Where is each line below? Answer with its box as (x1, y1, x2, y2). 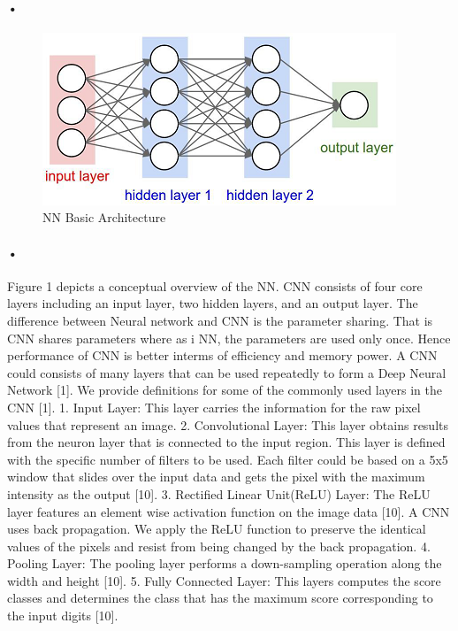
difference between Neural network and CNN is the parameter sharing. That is (7, 311, 433, 329)
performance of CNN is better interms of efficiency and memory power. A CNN (7, 346, 438, 365)
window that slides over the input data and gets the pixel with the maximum (7, 467, 425, 486)
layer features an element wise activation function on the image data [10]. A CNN (7, 502, 450, 520)
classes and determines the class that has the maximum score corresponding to (7, 589, 433, 607)
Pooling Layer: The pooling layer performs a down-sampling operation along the (7, 554, 442, 573)
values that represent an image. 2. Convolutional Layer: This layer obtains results (7, 415, 448, 434)
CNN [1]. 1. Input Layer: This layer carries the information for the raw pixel (7, 397, 421, 416)
